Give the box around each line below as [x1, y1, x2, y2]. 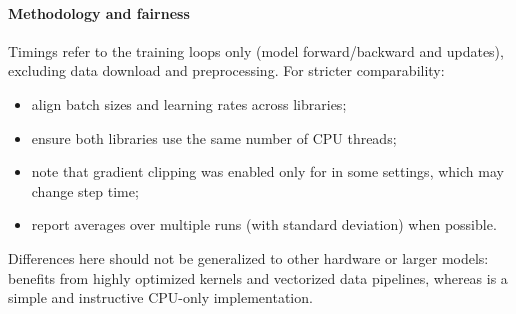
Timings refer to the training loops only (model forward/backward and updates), [8, 40, 504, 61]
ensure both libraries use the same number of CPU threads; [31, 127, 397, 148]
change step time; [31, 180, 139, 201]
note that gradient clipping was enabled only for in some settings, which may [31, 161, 504, 182]
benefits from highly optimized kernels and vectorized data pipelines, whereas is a [8, 267, 508, 288]
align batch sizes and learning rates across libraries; [31, 93, 347, 114]
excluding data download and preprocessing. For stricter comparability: [8, 60, 445, 81]
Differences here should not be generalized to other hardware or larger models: [8, 247, 489, 268]
